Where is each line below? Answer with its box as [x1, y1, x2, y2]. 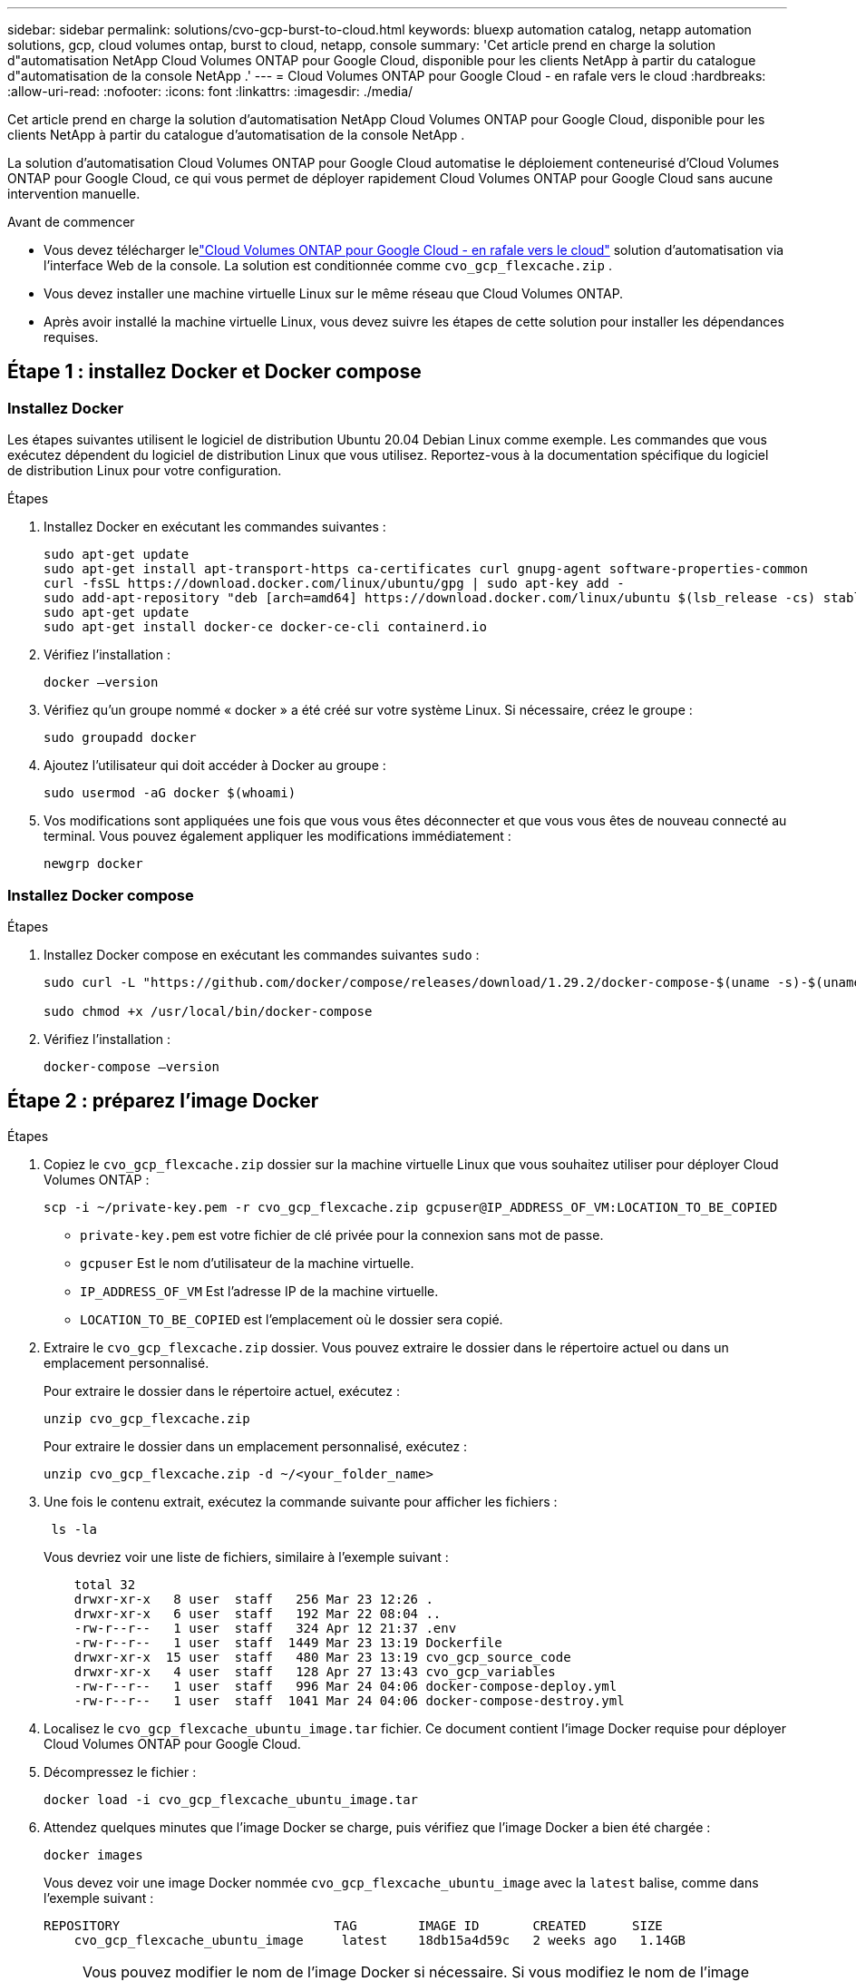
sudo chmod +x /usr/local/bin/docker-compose [44, 1003, 373, 1019]
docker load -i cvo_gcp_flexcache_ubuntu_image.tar [44, 1791, 419, 1807]
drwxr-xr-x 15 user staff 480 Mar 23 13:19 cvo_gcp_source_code [73, 1649, 571, 1664]
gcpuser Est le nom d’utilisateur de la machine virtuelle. [80, 1254, 414, 1271]
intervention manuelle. [7, 186, 141, 201]
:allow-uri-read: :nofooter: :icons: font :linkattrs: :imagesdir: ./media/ [7, 83, 413, 99]
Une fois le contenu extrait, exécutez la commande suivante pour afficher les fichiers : [44, 1493, 558, 1509]
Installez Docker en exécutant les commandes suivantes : [44, 519, 386, 535]
